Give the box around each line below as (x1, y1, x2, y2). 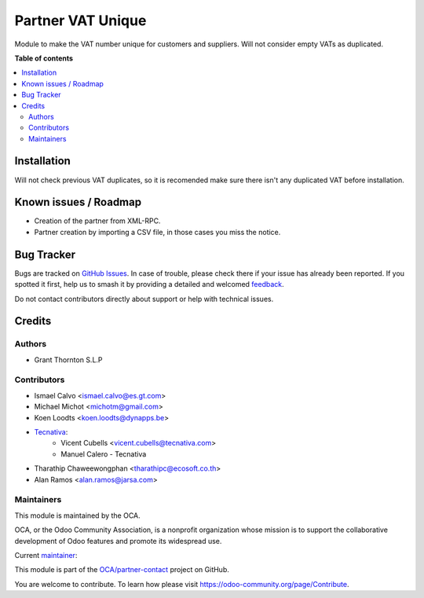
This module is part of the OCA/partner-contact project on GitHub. (14, 565, 229, 574)
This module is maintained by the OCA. (14, 511, 141, 520)
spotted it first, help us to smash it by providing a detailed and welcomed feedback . (14, 280, 284, 289)
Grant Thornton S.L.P (34, 354, 103, 365)
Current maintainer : (14, 550, 78, 559)
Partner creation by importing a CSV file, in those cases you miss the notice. (34, 227, 281, 237)
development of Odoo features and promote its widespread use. (14, 536, 222, 545)
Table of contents (14, 53, 74, 63)
